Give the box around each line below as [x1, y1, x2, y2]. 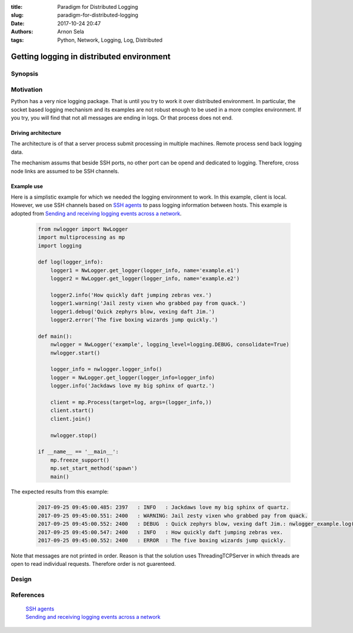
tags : [11, 36, 24, 44]
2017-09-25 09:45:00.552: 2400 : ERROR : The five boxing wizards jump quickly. [38, 537, 287, 544]
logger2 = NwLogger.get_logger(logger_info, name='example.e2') [50, 275, 240, 282]
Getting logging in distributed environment [11, 52, 171, 62]
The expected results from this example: [11, 488, 109, 495]
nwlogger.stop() [50, 432, 97, 439]
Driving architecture [11, 130, 62, 137]
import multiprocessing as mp [38, 234, 125, 241]
